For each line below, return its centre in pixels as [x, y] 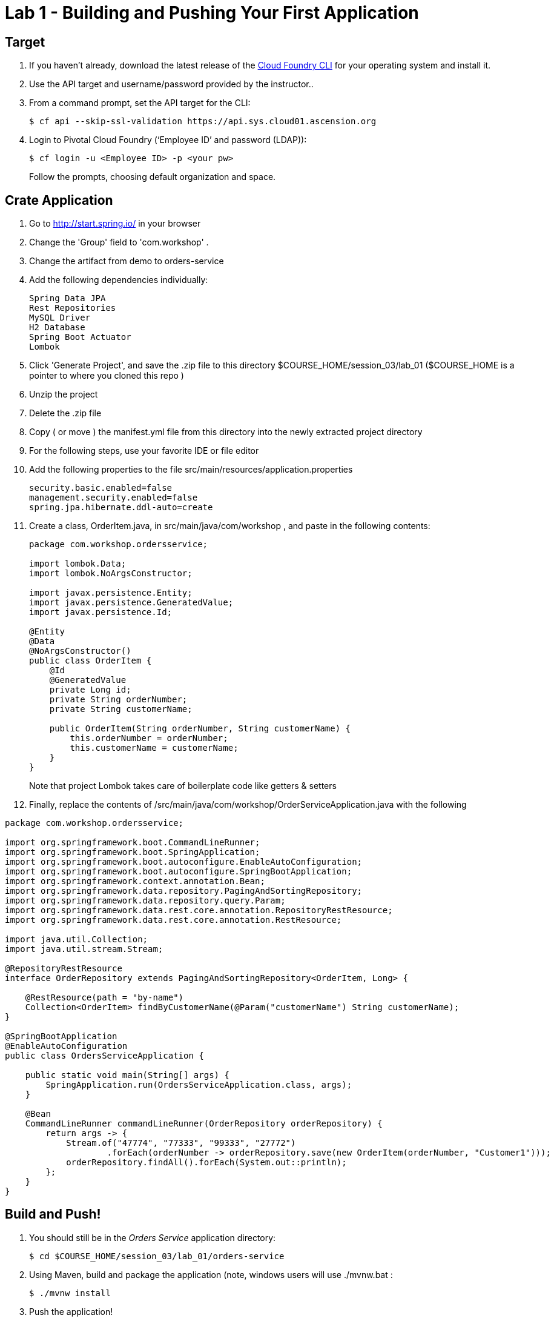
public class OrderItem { [91, 661]
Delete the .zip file [65, 413]
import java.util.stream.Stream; [84, 949]
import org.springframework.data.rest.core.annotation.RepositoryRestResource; [199, 910]
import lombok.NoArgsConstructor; [111, 574]
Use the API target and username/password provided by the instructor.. [171, 84]
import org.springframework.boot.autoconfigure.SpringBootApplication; [179, 872]
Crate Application [59, 200]
